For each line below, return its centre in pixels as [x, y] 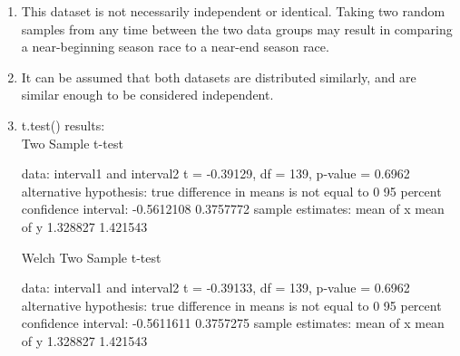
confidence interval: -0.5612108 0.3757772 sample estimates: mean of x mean [233, 209]
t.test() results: [63, 125]
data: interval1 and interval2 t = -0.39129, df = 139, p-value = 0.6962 [215, 173]
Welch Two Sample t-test [91, 257]
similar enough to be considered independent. [147, 95]
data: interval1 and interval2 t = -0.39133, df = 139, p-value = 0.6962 [215, 288]
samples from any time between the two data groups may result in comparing [237, 29]
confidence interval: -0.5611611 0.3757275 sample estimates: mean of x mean [233, 323]
